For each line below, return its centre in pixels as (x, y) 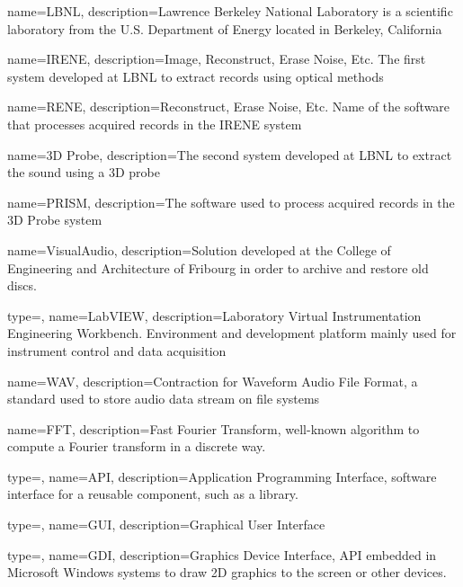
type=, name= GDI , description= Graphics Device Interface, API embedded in (222, 554)
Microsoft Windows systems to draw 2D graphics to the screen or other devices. (227, 572)
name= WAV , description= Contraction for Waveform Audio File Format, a (213, 381)
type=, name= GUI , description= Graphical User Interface (166, 525)
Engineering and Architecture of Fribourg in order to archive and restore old (218, 267)
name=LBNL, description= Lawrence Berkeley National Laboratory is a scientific (230, 11)
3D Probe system (55, 220)
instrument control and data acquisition (117, 350)
